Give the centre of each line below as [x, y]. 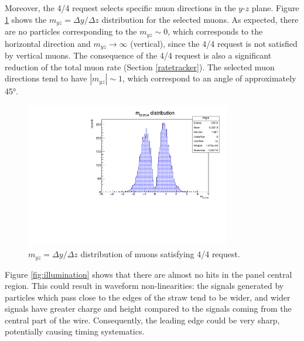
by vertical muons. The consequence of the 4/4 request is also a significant [138, 55]
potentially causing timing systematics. [75, 331]
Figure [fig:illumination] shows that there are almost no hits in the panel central [148, 274]
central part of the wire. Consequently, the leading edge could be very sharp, [142, 320]
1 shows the [26, 19]
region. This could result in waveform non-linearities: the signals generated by [144, 286]
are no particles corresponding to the [71, 31]
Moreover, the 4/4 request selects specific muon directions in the [120, 8]
